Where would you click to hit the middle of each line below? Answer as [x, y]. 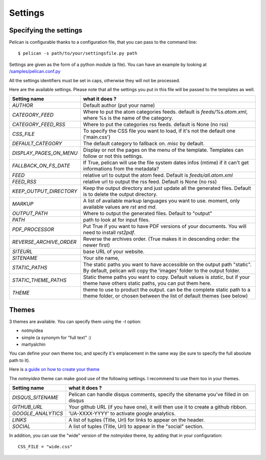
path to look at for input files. [116, 220]
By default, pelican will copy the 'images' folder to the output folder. [162, 271]
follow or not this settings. [113, 156]
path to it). [20, 360]
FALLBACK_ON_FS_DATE [41, 166]
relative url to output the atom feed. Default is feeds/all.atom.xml [158, 175]
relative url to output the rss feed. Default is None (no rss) [150, 182]
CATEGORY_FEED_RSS [39, 125]
